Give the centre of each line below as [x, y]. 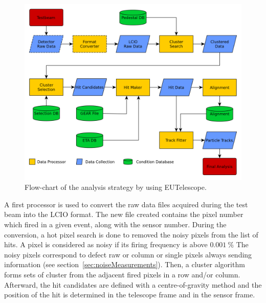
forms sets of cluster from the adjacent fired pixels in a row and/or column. [122, 275]
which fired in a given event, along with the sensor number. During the [115, 224]
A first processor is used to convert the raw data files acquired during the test [126, 204]
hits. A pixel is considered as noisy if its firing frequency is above [106, 244]
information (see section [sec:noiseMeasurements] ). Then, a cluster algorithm [125, 264]
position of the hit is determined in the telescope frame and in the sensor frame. [130, 295]
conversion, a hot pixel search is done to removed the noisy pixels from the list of [131, 234]
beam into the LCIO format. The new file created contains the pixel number [124, 214]
